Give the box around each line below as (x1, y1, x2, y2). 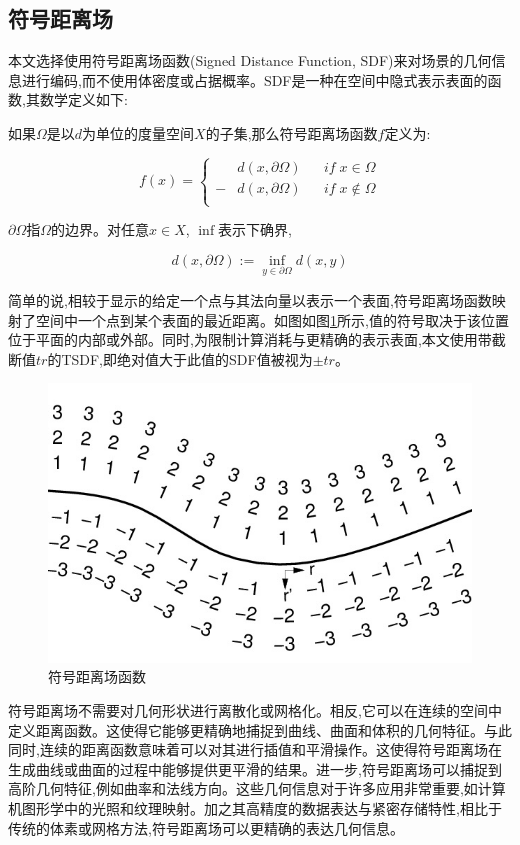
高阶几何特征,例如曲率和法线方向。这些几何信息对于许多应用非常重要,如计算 (8, 778, 506, 799)
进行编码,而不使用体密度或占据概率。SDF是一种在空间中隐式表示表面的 (21, 69, 488, 90)
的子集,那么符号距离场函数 (205, 122, 378, 143)
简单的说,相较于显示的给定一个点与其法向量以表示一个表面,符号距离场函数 (8, 289, 492, 310)
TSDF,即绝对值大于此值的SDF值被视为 (61, 348, 313, 369)
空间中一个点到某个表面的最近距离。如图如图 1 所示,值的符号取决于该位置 (35, 309, 509, 330)
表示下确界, (218, 219, 292, 240)
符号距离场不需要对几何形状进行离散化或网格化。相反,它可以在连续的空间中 (8, 699, 502, 720)
